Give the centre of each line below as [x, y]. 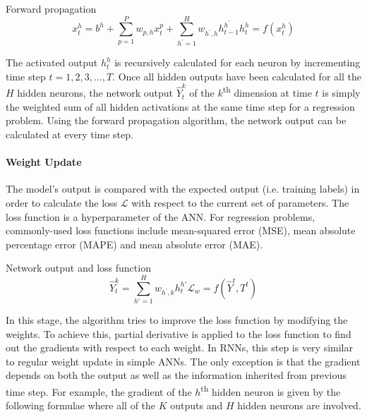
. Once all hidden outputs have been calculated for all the [237, 76]
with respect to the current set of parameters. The [240, 202]
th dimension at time [267, 92]
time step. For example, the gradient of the [99, 391]
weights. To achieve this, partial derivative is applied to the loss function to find [179, 333]
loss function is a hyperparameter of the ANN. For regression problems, [161, 216]
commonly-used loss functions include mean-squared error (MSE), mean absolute [181, 230]
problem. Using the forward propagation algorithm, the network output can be [176, 120]
